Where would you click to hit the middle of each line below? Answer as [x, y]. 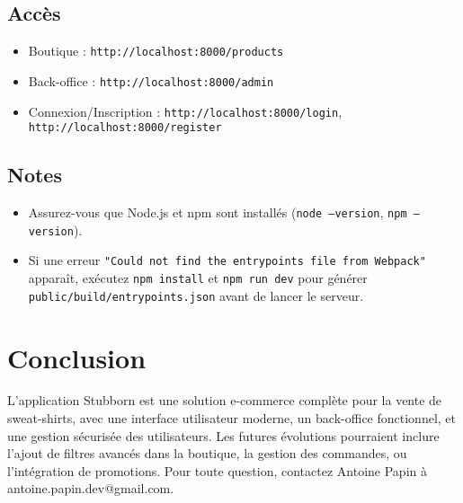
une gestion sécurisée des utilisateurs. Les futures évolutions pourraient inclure [223, 435]
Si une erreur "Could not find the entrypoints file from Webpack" [227, 260]
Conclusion [77, 357]
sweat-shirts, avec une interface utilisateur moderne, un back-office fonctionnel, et [231, 418]
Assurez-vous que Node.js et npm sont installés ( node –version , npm [218, 212]
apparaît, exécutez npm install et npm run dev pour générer [198, 278]
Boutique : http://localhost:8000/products [156, 51]
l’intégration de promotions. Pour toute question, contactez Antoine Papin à [217, 470]
